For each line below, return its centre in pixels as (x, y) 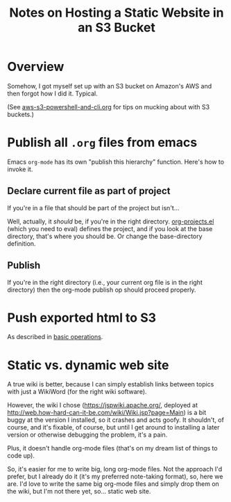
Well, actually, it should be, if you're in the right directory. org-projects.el (111, 221)
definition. (22, 243)
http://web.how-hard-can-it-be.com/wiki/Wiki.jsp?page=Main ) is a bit (107, 413)
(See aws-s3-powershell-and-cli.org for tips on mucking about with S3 (109, 107)
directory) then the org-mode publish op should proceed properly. (102, 290)
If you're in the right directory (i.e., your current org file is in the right (105, 282)
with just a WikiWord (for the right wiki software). (77, 392)
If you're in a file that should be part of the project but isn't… (93, 207)
